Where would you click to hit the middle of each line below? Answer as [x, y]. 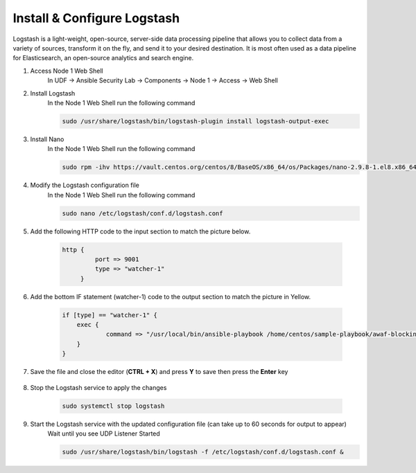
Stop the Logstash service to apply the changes [98, 387]
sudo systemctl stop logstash [113, 406]
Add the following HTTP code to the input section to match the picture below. [140, 231]
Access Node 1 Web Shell [67, 71]
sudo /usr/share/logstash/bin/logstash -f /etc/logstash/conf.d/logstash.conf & [203, 452]
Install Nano [47, 139]
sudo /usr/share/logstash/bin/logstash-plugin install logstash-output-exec [196, 121]
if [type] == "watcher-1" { [110, 315]
